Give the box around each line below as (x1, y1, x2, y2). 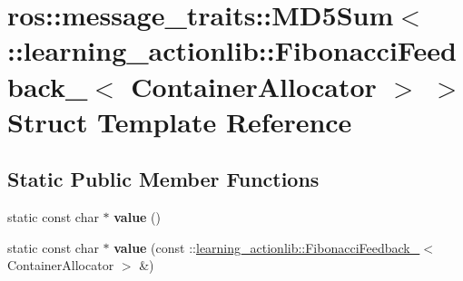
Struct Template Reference (7, 102, 352, 140)
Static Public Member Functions (7, 165, 320, 193)
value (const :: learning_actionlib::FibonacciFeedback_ (113, 237, 420, 257)
